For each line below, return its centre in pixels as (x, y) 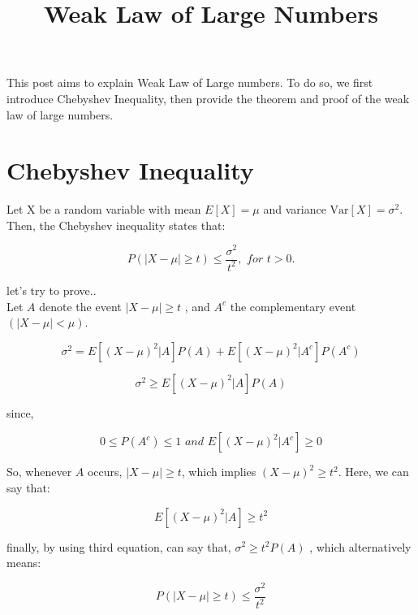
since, (20, 412)
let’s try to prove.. (52, 290)
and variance (295, 209)
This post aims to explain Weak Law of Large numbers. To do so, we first (190, 82)
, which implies (219, 472)
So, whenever (39, 472)
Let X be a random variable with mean (104, 209)
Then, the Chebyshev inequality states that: (116, 225)
